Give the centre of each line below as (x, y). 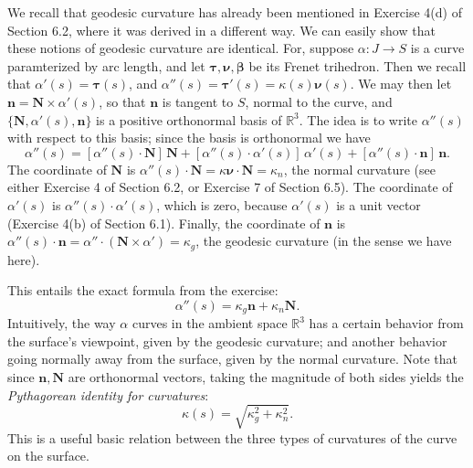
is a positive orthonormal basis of (189, 119)
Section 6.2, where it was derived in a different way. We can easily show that (221, 30)
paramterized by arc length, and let (106, 65)
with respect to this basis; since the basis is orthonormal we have (189, 138)
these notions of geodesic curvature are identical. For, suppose (181, 48)
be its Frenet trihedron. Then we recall (357, 65)
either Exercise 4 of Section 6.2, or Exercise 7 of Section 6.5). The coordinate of (230, 187)
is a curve (437, 48)
